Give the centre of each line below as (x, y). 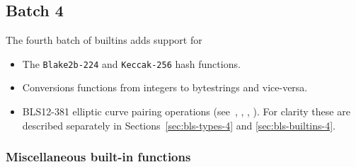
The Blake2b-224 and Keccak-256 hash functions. (131, 63)
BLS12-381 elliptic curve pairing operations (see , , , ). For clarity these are (186, 111)
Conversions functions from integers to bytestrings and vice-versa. (165, 87)
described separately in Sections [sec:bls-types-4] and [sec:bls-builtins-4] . (179, 125)
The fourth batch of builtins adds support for (104, 40)
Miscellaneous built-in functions (98, 157)
